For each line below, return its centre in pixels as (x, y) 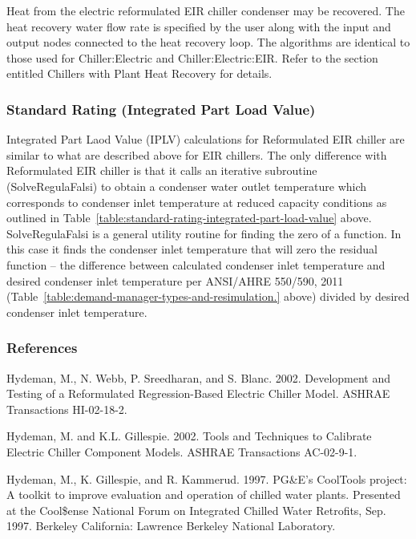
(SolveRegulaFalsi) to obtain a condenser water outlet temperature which (187, 186)
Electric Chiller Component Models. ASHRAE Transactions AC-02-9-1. (182, 451)
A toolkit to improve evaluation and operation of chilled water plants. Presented (204, 494)
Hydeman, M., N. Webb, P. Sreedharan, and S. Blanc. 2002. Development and (199, 377)
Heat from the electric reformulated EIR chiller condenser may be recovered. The (206, 10)
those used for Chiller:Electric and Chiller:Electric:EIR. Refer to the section (192, 57)
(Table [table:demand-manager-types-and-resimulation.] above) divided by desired (208, 296)
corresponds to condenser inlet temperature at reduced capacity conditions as (197, 202)
